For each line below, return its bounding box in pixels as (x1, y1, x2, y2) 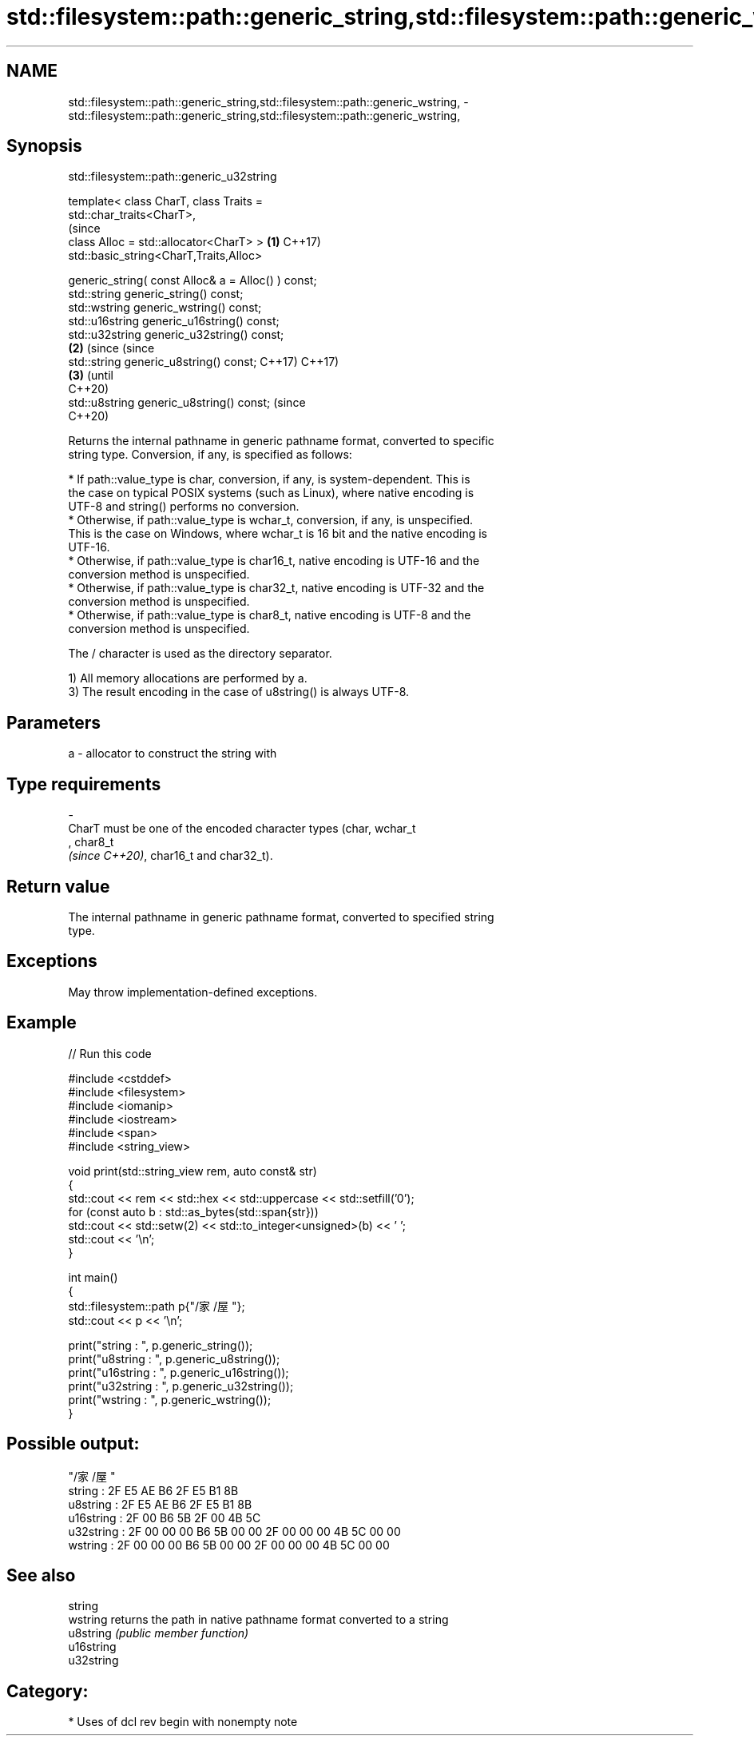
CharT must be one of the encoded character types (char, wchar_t (68, 821, 416, 836)
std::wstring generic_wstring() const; (68, 300, 262, 315)
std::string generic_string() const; (68, 287, 244, 301)
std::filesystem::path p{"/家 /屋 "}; (68, 1299, 245, 1313)
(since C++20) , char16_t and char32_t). (68, 849, 273, 863)
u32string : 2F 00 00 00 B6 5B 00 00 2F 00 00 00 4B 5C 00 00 (68, 1524, 401, 1538)
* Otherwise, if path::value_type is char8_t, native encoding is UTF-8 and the (68, 608, 471, 622)
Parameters (6, 712, 101, 733)
